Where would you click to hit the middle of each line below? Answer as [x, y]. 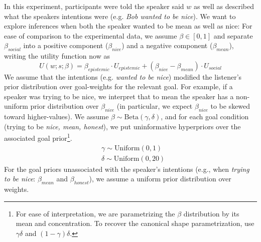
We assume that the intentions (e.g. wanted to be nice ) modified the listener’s [123, 76]
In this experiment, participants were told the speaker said [94, 6]
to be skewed [230, 106]
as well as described [224, 6]
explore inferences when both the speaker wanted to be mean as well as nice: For [128, 26]
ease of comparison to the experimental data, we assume [91, 35]
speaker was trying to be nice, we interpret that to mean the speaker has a [119, 96]
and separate [233, 35]
